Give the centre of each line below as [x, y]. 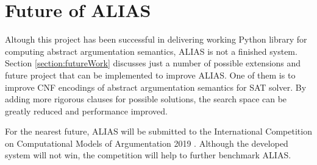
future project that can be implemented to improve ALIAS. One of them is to [150, 75]
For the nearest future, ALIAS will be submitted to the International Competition [158, 131]
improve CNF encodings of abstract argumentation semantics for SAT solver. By [156, 87]
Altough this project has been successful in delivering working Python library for [156, 39]
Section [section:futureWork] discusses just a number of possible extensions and [153, 63]
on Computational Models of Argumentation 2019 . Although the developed [147, 143]
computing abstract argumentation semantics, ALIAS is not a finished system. [151, 51]
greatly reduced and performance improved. [86, 111]
